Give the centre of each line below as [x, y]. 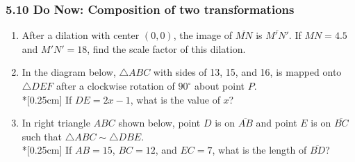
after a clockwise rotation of [115, 86]
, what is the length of [259, 150]
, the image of [203, 35]
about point [220, 86]
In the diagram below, [69, 72]
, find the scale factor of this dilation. [166, 48]
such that [42, 136]
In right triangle [56, 123]
